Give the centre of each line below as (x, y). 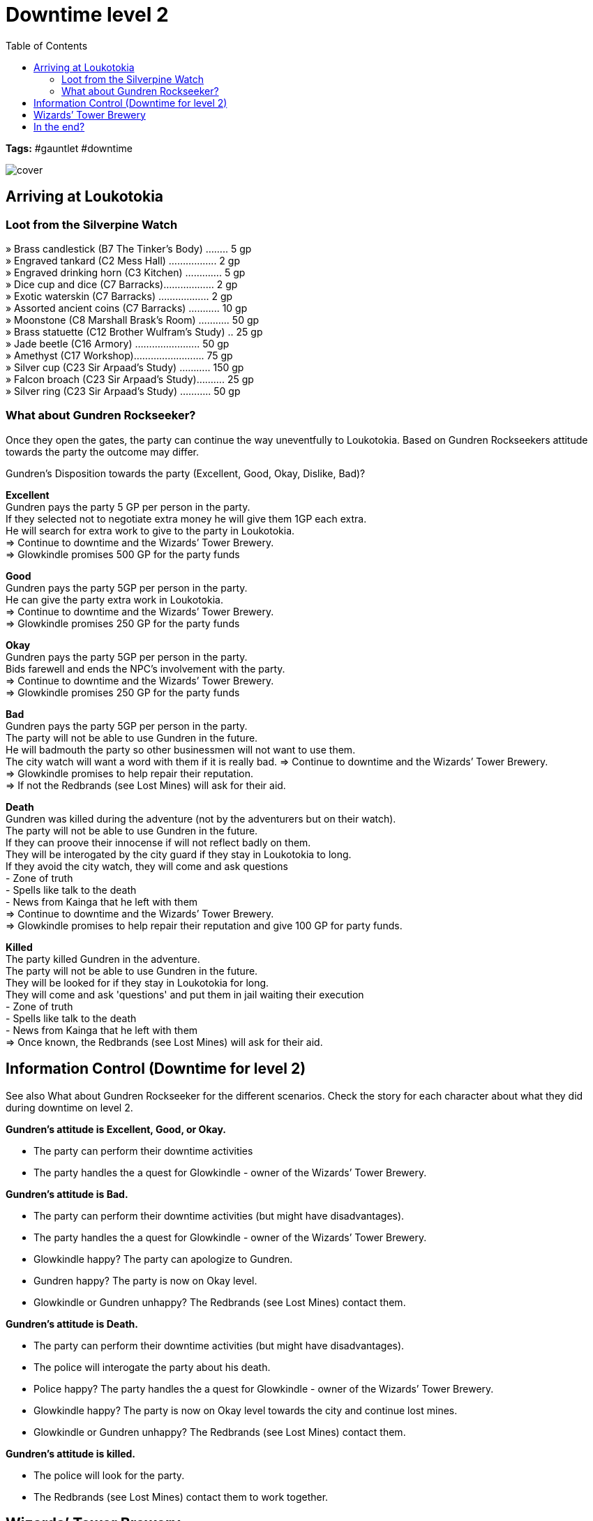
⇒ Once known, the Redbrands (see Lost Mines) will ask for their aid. (164, 1042)
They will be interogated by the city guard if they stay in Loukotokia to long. (179, 854)
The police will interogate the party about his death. (152, 1367)
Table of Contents (47, 45)
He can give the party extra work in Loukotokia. (114, 599)
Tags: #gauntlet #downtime (69, 148)
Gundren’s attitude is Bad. (67, 1194)
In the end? (59, 126)
